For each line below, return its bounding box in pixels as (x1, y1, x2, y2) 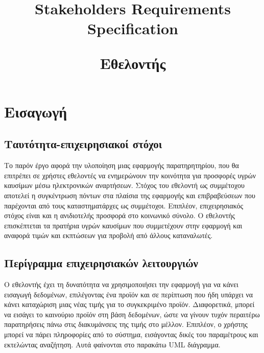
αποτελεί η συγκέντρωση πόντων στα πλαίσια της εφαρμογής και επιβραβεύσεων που (4, 190, 256, 200)
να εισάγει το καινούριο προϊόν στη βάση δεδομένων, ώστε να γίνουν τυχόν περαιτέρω (4, 309, 260, 319)
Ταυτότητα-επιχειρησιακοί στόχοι (4, 136, 162, 152)
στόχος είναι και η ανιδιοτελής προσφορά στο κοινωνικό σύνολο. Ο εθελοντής (4, 210, 235, 221)
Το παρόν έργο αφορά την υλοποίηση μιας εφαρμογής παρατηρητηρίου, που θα (4, 160, 239, 171)
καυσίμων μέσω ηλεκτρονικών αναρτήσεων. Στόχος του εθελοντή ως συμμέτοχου (4, 180, 245, 191)
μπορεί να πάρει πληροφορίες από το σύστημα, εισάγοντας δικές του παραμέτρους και (4, 329, 258, 340)
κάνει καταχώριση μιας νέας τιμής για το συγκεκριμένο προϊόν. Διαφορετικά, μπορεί (4, 299, 255, 310)
